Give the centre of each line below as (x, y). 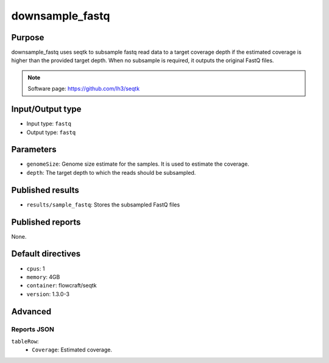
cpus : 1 (36, 269)
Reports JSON (33, 329)
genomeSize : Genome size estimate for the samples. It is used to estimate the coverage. (138, 164)
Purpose (28, 37)
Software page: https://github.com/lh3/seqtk (84, 89)
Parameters (34, 150)
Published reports (46, 222)
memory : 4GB (43, 277)
